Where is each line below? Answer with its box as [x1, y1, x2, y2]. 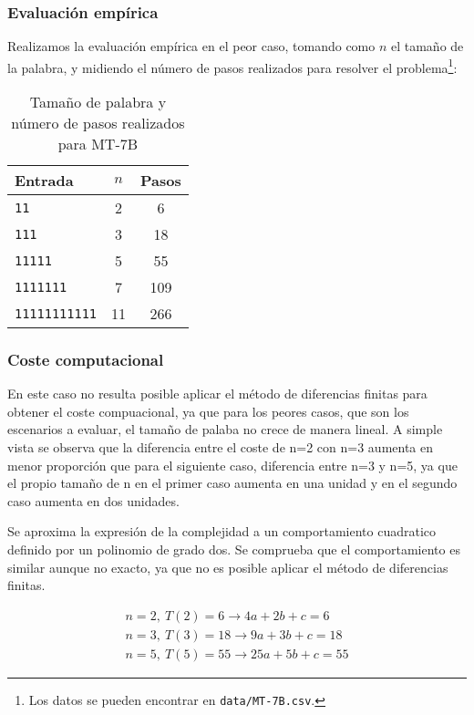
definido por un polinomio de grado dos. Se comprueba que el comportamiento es [7, 540, 460, 559]
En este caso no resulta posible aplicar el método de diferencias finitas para [7, 384, 428, 403]
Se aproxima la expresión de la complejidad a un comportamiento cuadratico [7, 522, 437, 541]
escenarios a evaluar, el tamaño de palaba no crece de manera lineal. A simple [7, 420, 443, 439]
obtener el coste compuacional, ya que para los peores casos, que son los [7, 401, 409, 420]
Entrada [15, 170, 74, 192]
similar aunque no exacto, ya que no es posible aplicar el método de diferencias [7, 557, 448, 576]
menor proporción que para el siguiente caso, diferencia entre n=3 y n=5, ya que [7, 455, 458, 474]
